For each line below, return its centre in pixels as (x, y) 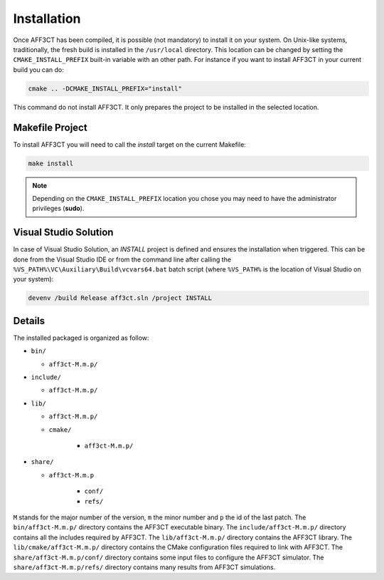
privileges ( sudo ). (58, 208)
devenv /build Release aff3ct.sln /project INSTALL (120, 298)
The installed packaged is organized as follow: (81, 338)
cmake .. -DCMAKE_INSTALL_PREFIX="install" (105, 88)
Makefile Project (50, 127)
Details (29, 321)
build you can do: (38, 69)
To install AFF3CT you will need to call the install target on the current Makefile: (130, 144)
